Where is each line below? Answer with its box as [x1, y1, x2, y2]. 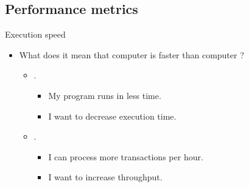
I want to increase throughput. [48, 171, 163, 183]
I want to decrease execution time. [48, 109, 177, 122]
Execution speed [5, 28, 66, 41]
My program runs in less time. [48, 89, 161, 101]
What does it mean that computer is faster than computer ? [19, 48, 244, 61]
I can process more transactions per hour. [48, 150, 203, 163]
